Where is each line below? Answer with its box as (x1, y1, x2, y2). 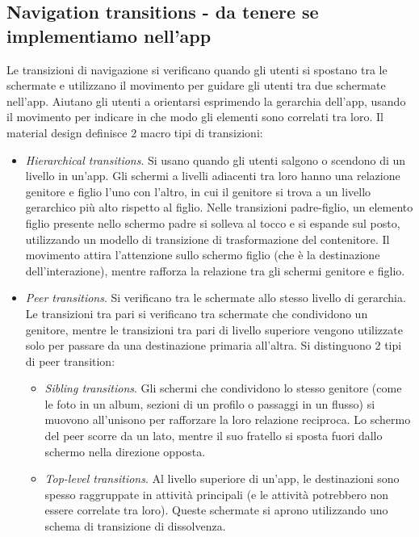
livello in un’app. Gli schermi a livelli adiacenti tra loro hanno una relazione (25, 167, 400, 184)
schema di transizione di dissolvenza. (44, 518, 226, 535)
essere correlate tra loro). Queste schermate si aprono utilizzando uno (44, 501, 388, 518)
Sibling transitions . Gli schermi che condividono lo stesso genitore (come (44, 380, 402, 396)
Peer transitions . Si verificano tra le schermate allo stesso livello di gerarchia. (25, 289, 406, 306)
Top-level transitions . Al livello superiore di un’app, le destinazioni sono (44, 470, 400, 487)
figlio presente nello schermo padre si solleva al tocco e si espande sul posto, (25, 214, 400, 231)
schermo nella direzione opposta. (44, 443, 206, 459)
